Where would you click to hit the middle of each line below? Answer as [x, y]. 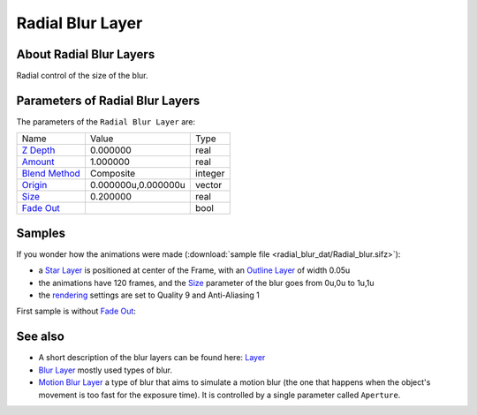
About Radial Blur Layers [86, 54]
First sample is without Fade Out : [76, 311]
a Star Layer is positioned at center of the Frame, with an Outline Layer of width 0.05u [194, 270]
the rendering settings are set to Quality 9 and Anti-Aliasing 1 [149, 295]
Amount [38, 162]
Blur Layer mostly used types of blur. [105, 370]
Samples [41, 233]
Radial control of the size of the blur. [82, 76]
